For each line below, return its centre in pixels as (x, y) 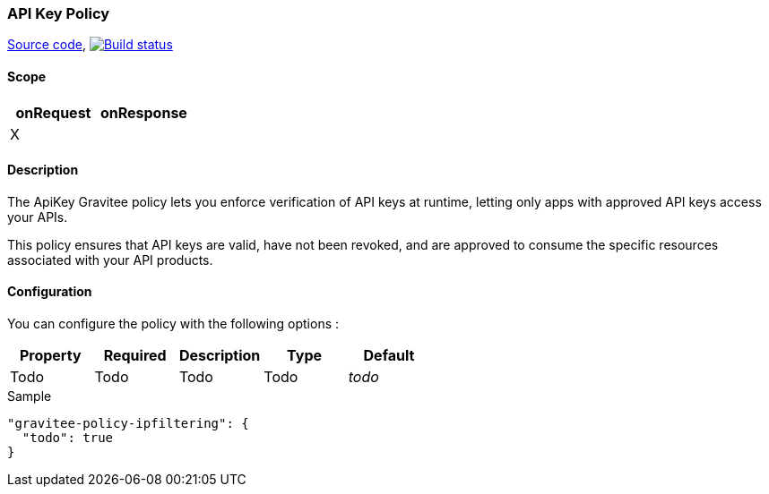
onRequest (53, 112)
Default (389, 356)
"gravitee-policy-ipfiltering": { (128, 424)
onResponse (143, 112)
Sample (30, 396)
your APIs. (38, 217)
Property (50, 356)
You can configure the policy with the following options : (173, 324)
